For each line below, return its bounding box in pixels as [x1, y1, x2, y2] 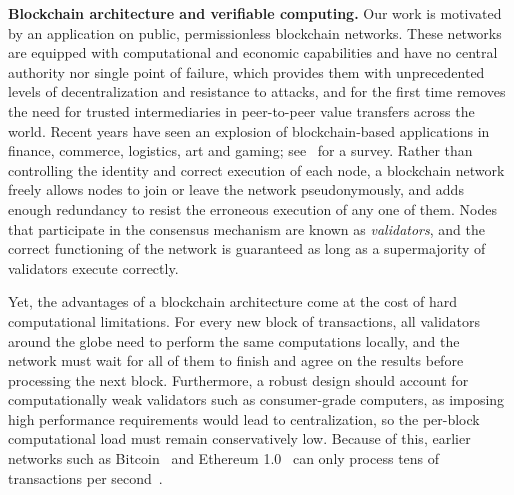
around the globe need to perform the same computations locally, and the [8, 330, 460, 351]
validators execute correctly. [8, 257, 179, 278]
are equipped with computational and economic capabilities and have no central [8, 42, 498, 63]
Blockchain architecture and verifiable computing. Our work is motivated [8, 3, 502, 23]
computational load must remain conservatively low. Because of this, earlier [8, 428, 471, 449]
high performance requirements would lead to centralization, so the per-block [8, 408, 480, 429]
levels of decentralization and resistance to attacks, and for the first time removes [8, 81, 506, 102]
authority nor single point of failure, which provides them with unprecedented [8, 61, 485, 82]
